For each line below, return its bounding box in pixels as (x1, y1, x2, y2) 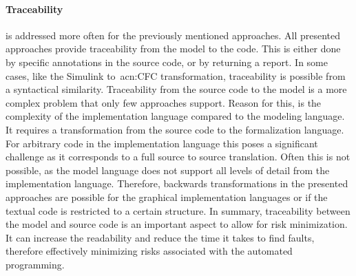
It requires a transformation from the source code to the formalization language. (6, 122, 344, 136)
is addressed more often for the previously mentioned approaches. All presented (6, 28, 341, 42)
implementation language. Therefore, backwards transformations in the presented (6, 176, 348, 191)
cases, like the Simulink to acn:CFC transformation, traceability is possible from (6, 68, 346, 83)
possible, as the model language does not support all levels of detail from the (6, 162, 330, 177)
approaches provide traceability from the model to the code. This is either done (6, 41, 341, 56)
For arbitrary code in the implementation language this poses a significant (6, 136, 318, 150)
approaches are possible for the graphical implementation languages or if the (6, 189, 328, 204)
